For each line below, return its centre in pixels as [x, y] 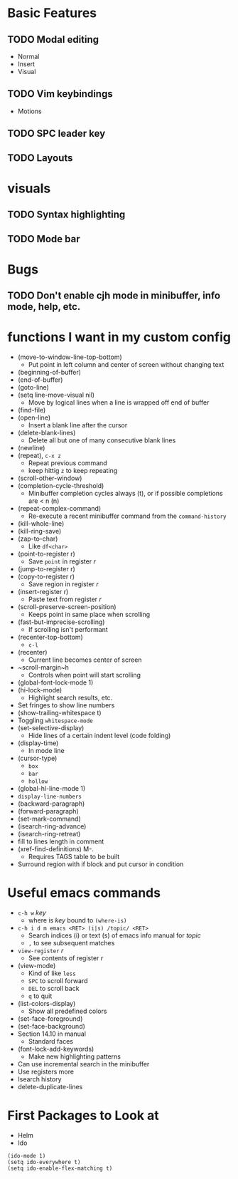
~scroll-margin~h [43, 668]
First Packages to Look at [83, 1116]
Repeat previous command [68, 463]
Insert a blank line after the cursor [78, 425]
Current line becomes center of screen [85, 660]
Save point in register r [62, 561]
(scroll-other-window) [50, 478]
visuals [29, 188]
